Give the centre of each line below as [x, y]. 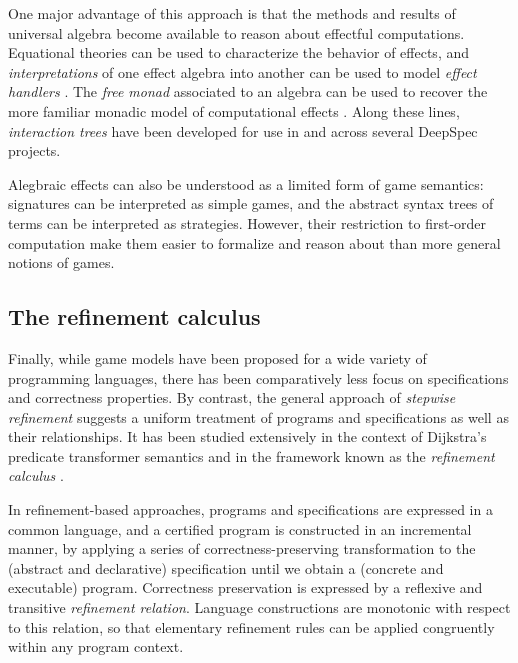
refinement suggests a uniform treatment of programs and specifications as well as [258, 416]
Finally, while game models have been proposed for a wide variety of [217, 357]
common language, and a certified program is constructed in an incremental [240, 528]
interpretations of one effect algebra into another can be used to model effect [242, 71]
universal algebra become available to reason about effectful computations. [236, 32]
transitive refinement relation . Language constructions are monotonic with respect [259, 607]
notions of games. [61, 262]
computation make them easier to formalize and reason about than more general [254, 242]
